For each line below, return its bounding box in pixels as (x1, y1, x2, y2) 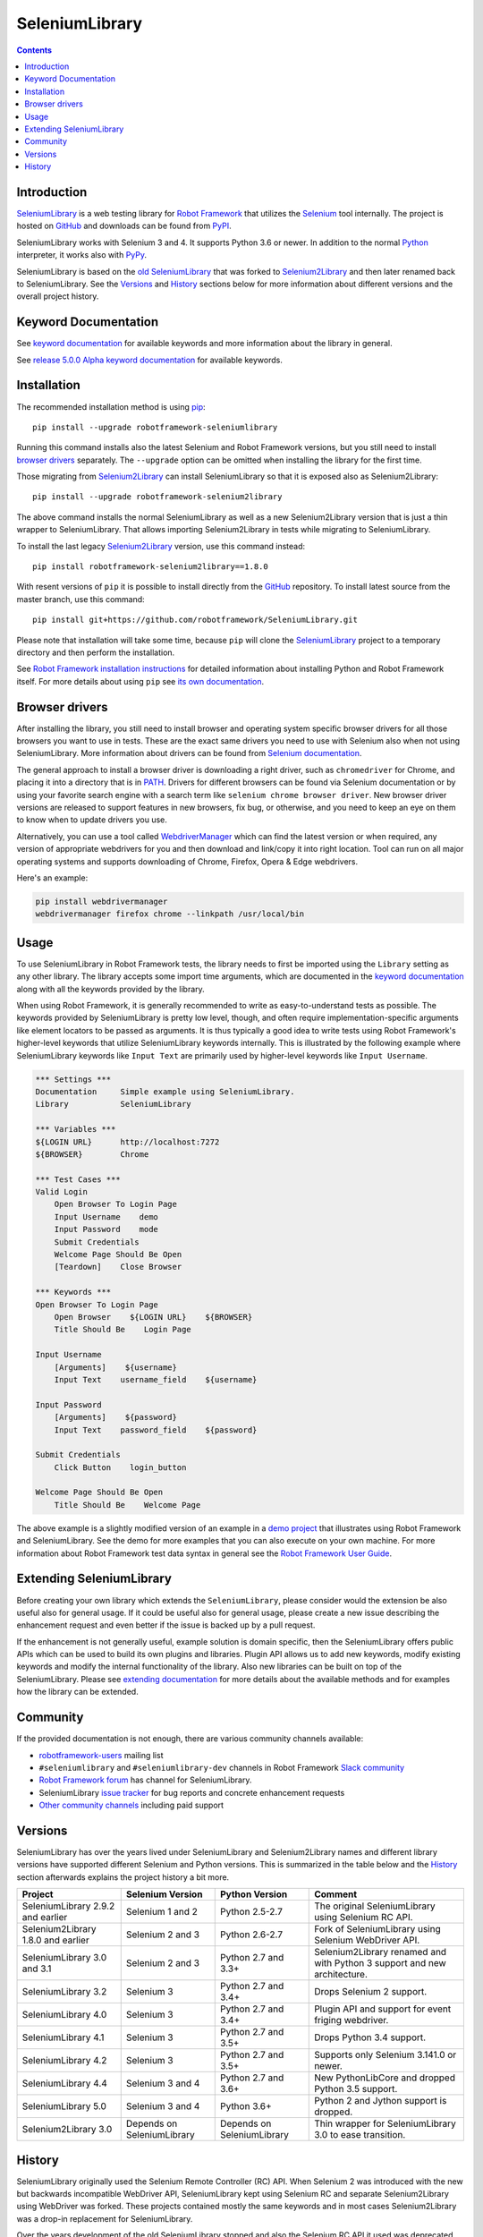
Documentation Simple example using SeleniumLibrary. (35, 1086, 295, 1096)
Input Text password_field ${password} (54, 1425, 258, 1435)
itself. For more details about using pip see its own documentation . (16, 676, 265, 686)
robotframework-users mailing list (38, 1749, 164, 1760)
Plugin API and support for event (314, 2003, 452, 2015)
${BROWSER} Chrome (35, 1149, 149, 1159)
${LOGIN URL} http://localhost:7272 (35, 1136, 220, 1147)
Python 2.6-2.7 (219, 1928, 284, 1941)
